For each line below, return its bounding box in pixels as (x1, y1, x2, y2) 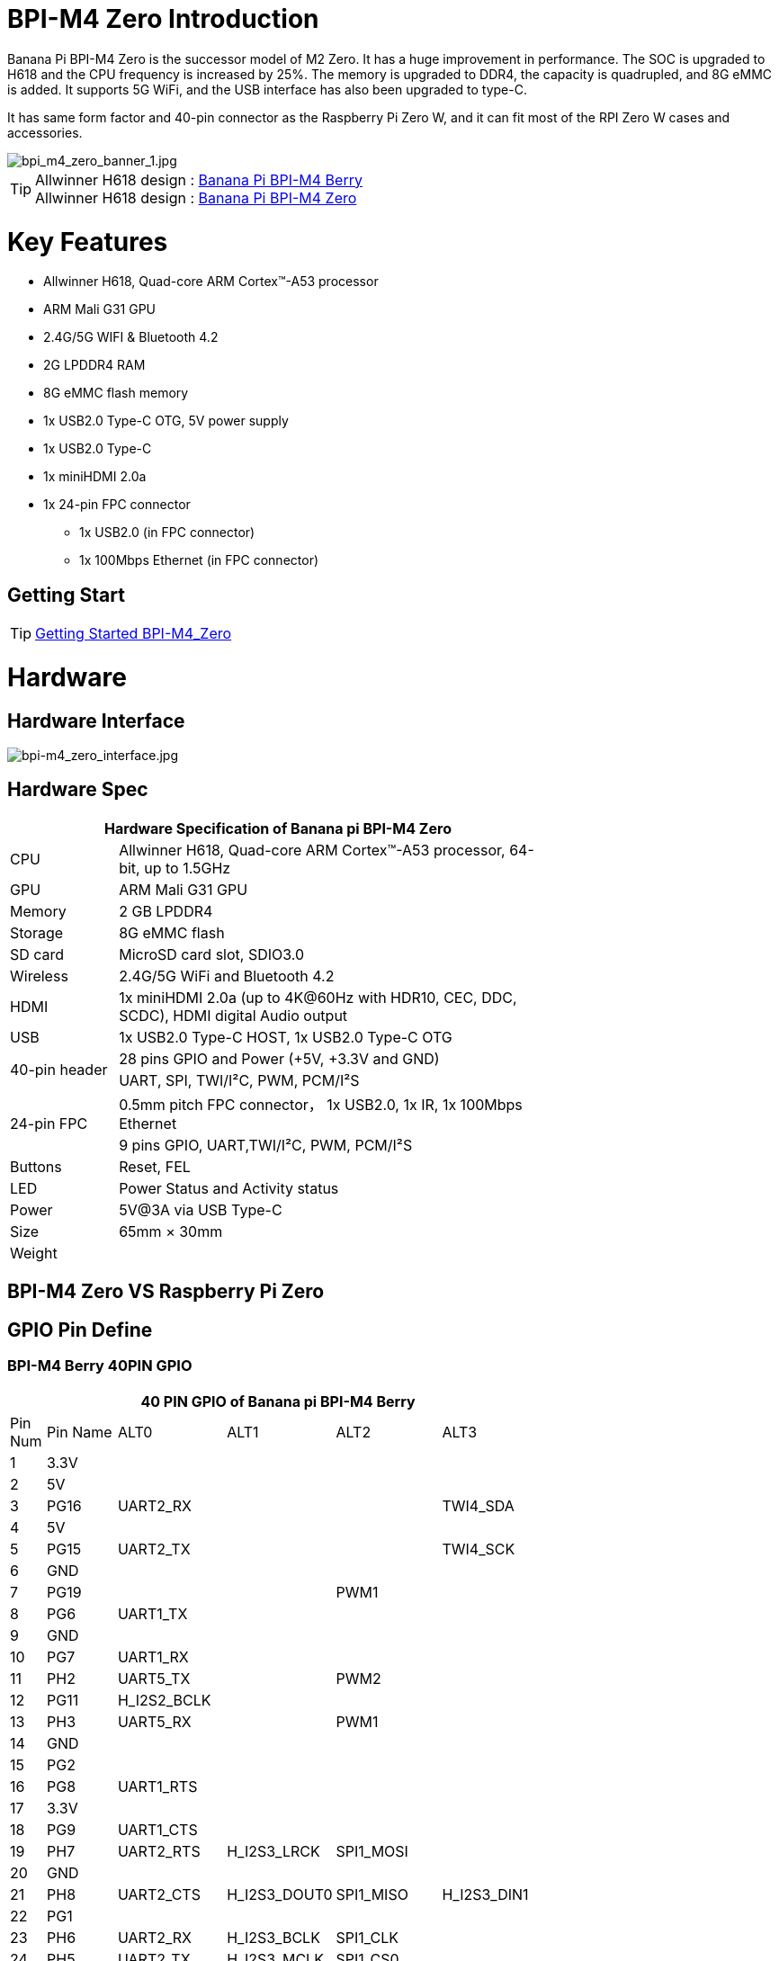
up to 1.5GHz (144, 858, 231, 877)
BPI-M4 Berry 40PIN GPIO (7, 1357, 193, 1375)
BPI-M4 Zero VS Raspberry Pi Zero (7, 1280, 325, 1303)
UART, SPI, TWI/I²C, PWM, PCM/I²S (119, 1070, 360, 1089)
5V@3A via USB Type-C (119, 1200, 282, 1219)
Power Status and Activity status (119, 1178, 339, 1197)
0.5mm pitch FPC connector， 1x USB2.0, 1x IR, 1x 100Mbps (119, 1095, 523, 1114)
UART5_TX (117, 1669, 191, 1688)
